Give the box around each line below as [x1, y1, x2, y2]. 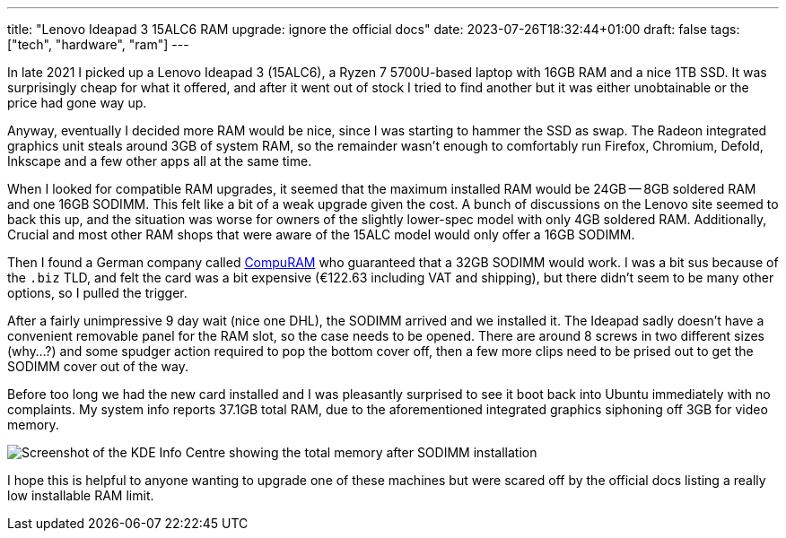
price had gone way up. [7, 95, 147, 110]
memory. [7, 417, 59, 432]
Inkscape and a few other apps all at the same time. [7, 153, 312, 169]
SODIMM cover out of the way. [7, 359, 188, 374]
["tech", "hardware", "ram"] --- [7, 37, 189, 52]
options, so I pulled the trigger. [7, 285, 188, 300]
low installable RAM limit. [7, 488, 154, 503]
